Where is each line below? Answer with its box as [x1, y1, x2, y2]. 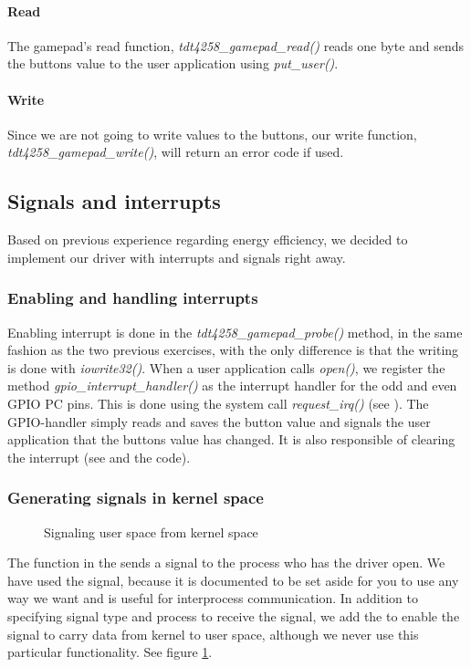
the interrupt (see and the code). [7, 447, 191, 466]
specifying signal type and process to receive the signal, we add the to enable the [7, 606, 460, 625]
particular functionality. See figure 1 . [7, 642, 213, 662]
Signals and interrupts [7, 187, 221, 215]
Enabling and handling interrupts [7, 287, 258, 309]
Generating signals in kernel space [7, 486, 264, 509]
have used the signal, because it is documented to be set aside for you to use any [7, 570, 459, 589]
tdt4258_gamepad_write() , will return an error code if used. [7, 142, 344, 162]
